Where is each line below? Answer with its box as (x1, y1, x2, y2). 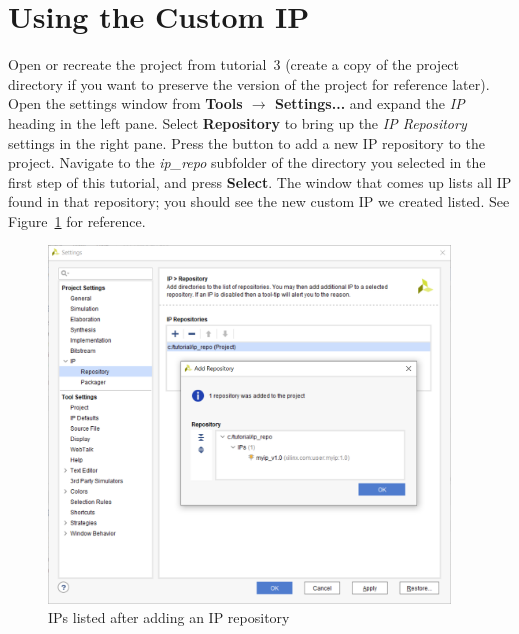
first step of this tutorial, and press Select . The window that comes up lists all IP (8, 171, 512, 192)
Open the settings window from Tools (8, 93, 243, 114)
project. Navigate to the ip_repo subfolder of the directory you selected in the (8, 152, 486, 173)
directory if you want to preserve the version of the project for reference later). (8, 73, 490, 94)
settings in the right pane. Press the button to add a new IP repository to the (8, 132, 485, 153)
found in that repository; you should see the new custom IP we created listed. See (8, 191, 510, 212)
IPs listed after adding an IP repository (48, 607, 290, 628)
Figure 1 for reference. (8, 210, 146, 231)
